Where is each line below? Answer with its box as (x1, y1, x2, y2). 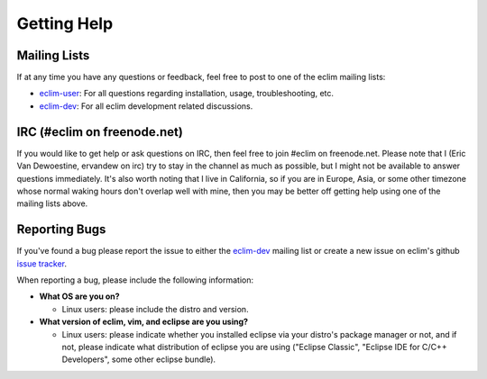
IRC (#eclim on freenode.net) (16, 124, 184, 140)
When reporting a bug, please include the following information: (16, 275, 254, 285)
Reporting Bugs (16, 221, 106, 238)
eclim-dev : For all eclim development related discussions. (39, 100, 253, 112)
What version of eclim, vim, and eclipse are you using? (39, 316, 248, 328)
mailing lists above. (16, 198, 88, 209)
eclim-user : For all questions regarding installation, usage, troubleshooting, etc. (39, 88, 334, 99)
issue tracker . (16, 257, 68, 269)
